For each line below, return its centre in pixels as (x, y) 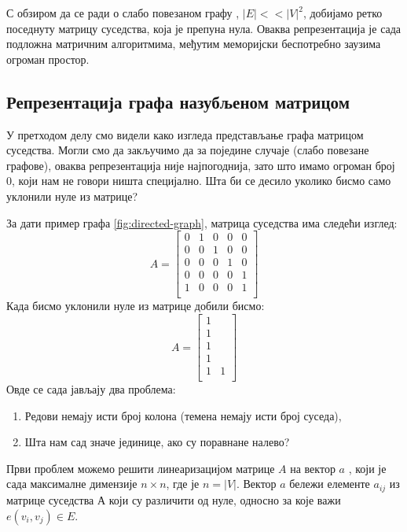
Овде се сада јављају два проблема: (91, 389)
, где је (183, 484)
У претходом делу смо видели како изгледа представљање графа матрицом (185, 134)
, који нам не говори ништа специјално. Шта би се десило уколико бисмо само (202, 181)
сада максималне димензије (72, 484)
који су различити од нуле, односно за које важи (225, 499)
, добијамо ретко (343, 13)
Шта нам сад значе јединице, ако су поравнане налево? (157, 442)
